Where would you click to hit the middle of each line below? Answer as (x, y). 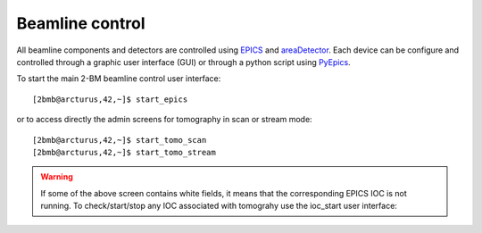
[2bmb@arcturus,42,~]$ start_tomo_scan (120, 140)
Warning (57, 177)
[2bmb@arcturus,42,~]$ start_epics (110, 99)
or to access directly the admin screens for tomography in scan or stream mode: (164, 120)
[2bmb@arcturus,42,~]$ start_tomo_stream (124, 152)
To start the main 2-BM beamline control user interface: (119, 79)
